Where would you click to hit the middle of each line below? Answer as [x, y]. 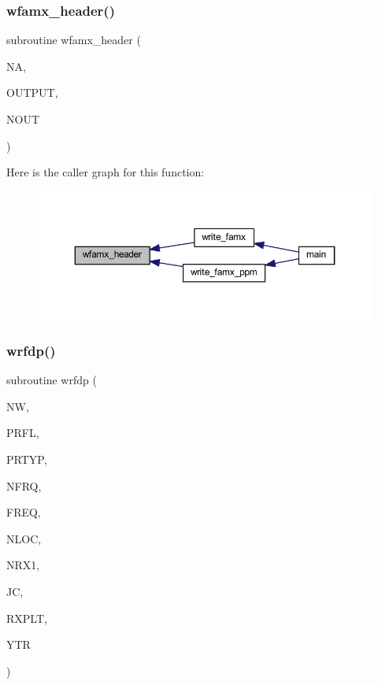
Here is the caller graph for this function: [106, 172]
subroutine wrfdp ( [52, 380]
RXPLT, [27, 618]
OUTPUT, [32, 93]
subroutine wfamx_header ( [74, 40]
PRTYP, [27, 459]
